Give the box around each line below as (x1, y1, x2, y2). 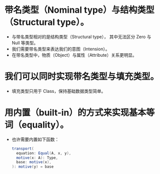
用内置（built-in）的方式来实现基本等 (4, 107, 155, 118)
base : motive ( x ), (16, 160, 52, 165)
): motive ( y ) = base (11, 164, 54, 169)
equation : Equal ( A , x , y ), (16, 151, 71, 155)
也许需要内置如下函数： (11, 136, 59, 142)
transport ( (11, 146, 34, 151)
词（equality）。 (4, 119, 69, 130)
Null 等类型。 (11, 40, 39, 45)
